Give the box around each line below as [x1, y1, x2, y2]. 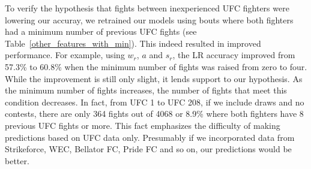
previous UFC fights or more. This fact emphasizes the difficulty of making [5, 119, 280, 131]
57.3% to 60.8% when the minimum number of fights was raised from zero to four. [5, 60, 307, 73]
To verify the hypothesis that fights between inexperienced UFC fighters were [5, 2, 289, 14]
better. [5, 154, 29, 167]
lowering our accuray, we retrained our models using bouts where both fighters [5, 13, 294, 26]
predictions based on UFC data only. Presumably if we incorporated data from [5, 131, 295, 143]
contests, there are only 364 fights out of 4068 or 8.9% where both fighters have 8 [5, 107, 304, 120]
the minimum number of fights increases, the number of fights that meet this [5, 84, 287, 96]
